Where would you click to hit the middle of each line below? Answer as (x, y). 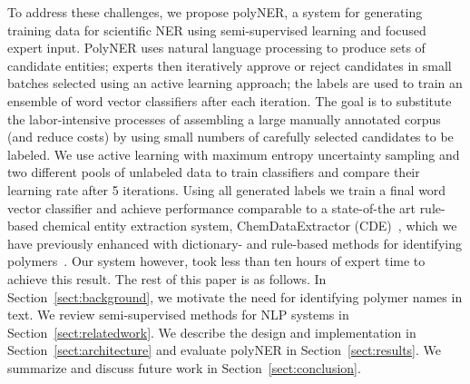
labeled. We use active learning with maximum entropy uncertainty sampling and (234, 154)
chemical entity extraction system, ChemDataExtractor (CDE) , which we (250, 226)
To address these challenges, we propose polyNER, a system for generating (215, 12)
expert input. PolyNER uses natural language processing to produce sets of (216, 48)
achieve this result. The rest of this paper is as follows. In (167, 278)
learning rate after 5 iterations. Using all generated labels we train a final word (227, 189)
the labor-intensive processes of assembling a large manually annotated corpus (224, 118)
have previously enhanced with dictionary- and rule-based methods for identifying (235, 243)
